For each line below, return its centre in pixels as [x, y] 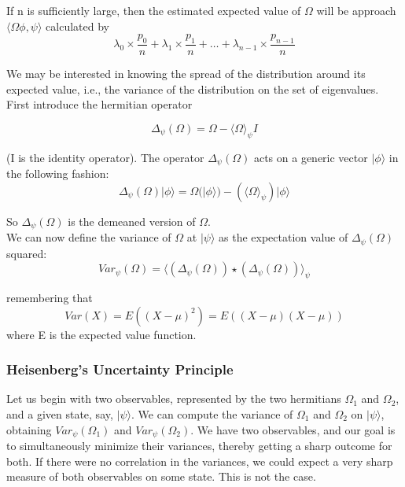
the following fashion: [58, 173]
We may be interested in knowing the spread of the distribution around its [186, 74]
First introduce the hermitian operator [99, 104]
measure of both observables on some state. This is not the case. [161, 476]
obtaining [29, 429]
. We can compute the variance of [212, 413]
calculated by [77, 26]
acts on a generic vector [311, 157]
